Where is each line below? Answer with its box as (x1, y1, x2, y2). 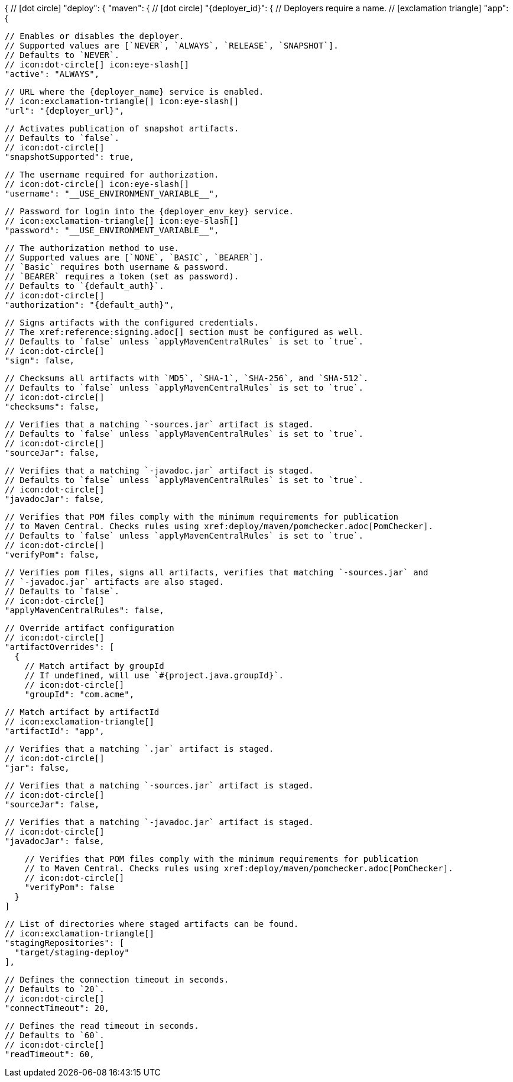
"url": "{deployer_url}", (5, 106, 125, 115)
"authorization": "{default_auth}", (5, 300, 174, 310)
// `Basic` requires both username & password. (5, 262, 229, 272)
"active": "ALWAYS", (5, 69, 100, 79)
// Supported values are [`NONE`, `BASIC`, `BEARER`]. (5, 253, 264, 262)
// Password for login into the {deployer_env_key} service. (5, 207, 294, 216)
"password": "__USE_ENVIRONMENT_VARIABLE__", (5, 226, 219, 235)
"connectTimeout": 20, (5, 1003, 110, 1013)
